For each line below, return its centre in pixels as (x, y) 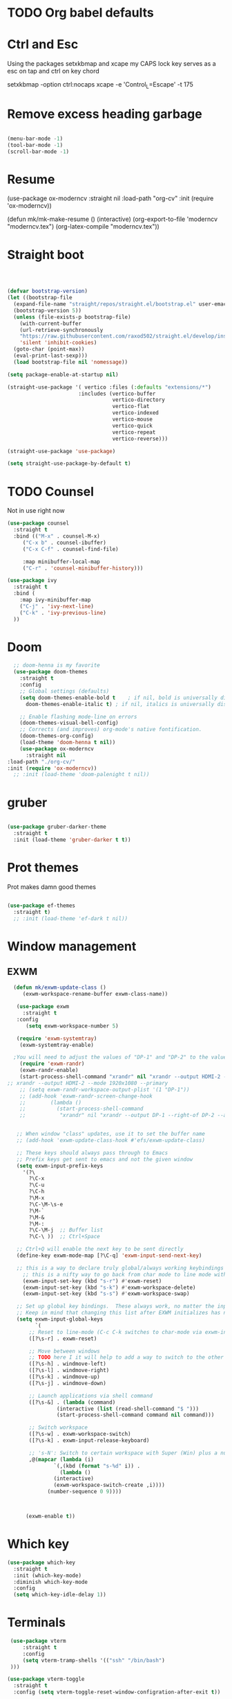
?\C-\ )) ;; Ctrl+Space (64, 1237)
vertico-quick (133, 425)
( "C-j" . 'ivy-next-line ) (57, 606)
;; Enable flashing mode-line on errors (78, 716)
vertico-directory (139, 400)
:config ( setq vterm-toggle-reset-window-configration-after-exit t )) (117, 1692)
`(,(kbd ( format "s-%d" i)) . (97, 1466)
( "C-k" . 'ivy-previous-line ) (63, 613)
